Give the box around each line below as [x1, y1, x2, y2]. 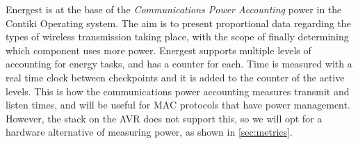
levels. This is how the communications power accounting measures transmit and [6, 83, 350, 98]
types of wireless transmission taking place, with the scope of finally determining [6, 29, 349, 44]
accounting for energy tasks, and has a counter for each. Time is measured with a [6, 56, 352, 71]
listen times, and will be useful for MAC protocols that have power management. [6, 97, 350, 112]
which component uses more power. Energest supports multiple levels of [6, 42, 311, 57]
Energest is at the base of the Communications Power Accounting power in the [6, 2, 342, 16]
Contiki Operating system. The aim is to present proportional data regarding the [6, 15, 351, 30]
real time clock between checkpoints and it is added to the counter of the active [6, 70, 345, 84]
